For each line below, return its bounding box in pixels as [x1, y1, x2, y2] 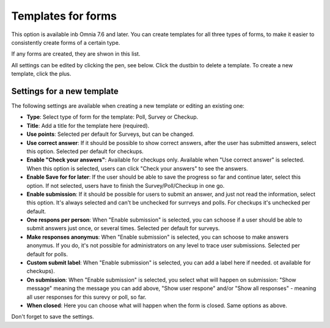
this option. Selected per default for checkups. [26, 147, 144, 155]
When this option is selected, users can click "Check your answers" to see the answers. [26, 165, 248, 172]
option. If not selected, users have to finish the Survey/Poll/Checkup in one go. [26, 182, 225, 189]
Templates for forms [11, 9, 117, 23]
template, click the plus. [11, 70, 71, 78]
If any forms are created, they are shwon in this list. [11, 50, 141, 58]
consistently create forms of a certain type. [11, 39, 120, 46]
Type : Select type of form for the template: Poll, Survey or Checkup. [26, 113, 199, 121]
